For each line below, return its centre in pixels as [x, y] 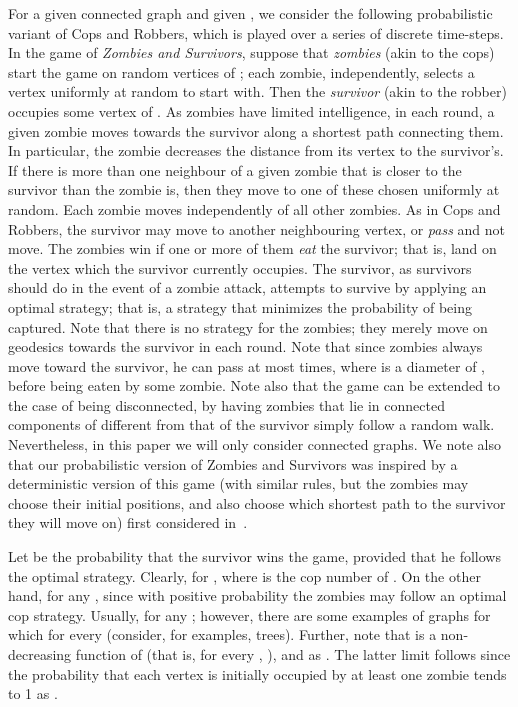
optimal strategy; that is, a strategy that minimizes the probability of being [240, 306]
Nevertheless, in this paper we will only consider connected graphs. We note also [254, 444]
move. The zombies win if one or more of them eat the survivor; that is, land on [252, 248]
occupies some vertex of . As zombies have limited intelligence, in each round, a [251, 110]
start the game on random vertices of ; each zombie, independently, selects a [241, 71]
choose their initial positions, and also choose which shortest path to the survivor [257, 502]
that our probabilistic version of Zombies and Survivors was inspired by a [233, 463]
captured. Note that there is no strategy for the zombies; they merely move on [248, 326]
